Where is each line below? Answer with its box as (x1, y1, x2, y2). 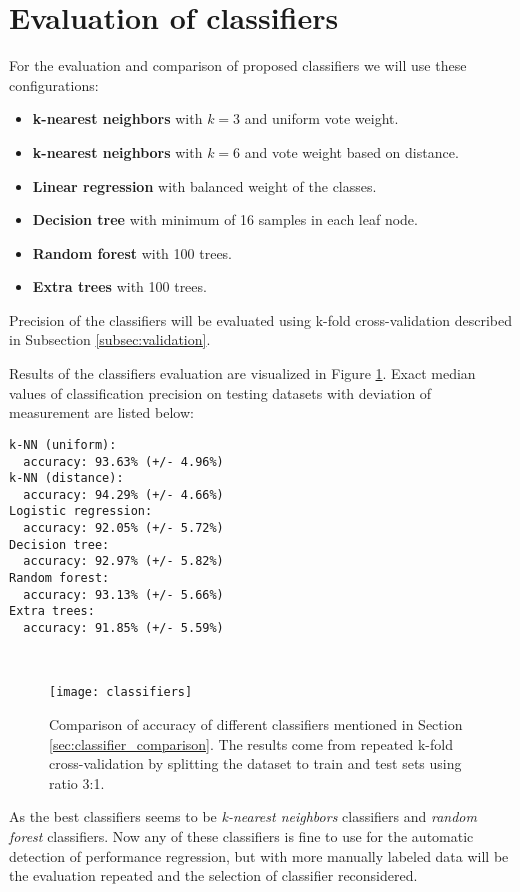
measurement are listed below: (9, 402, 194, 423)
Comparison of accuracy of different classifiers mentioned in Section (49, 713, 463, 734)
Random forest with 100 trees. (32, 242, 233, 263)
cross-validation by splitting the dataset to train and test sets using (49, 753, 462, 774)
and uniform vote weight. (244, 108, 399, 129)
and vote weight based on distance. (244, 141, 459, 162)
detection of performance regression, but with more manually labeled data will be (9, 845, 509, 866)
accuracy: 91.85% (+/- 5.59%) (23, 621, 224, 636)
